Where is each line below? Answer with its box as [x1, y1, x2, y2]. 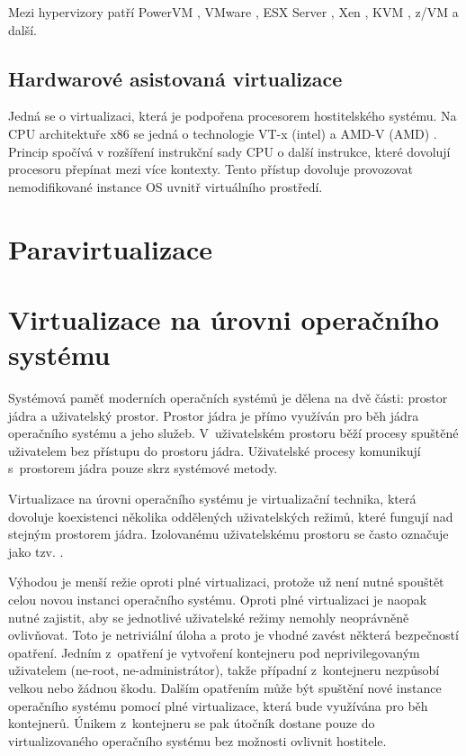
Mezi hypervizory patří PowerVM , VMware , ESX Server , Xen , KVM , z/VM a [8, 3, 459, 21]
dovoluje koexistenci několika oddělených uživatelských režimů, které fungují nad [8, 506, 453, 525]
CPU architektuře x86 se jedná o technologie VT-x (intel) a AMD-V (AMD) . [8, 123, 437, 142]
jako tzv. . [8, 542, 64, 560]
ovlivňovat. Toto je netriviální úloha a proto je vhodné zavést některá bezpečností [8, 625, 459, 644]
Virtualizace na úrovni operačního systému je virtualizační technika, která [8, 489, 417, 508]
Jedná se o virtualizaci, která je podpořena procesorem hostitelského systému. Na [8, 106, 457, 125]
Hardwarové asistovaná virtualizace [8, 64, 343, 92]
